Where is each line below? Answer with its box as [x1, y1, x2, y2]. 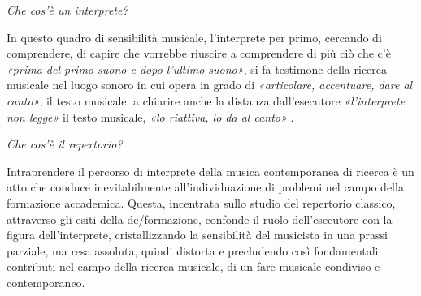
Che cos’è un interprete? [7, 2, 128, 18]
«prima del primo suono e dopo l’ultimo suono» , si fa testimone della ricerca [7, 60, 388, 77]
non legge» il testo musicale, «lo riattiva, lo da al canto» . [7, 108, 294, 125]
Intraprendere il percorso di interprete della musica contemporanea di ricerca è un [7, 162, 414, 179]
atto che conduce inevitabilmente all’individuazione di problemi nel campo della [7, 178, 404, 195]
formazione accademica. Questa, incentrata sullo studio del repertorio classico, [7, 194, 396, 211]
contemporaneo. [7, 273, 85, 290]
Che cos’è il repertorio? [7, 135, 123, 152]
